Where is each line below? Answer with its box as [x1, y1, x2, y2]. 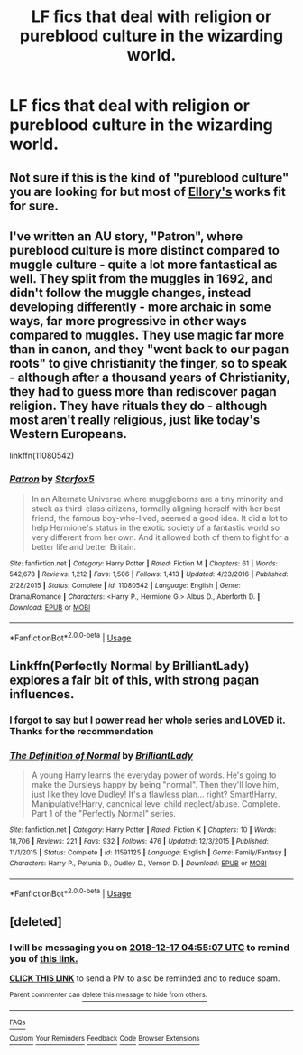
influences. [9, 686, 75, 702]
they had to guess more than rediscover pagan [9, 384, 277, 399]
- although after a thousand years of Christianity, [9, 369, 290, 385]
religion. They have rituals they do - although [9, 397, 268, 413]
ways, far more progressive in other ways [9, 313, 247, 329]
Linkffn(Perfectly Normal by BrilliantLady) [9, 658, 250, 674]
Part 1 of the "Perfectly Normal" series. [31, 808, 176, 819]
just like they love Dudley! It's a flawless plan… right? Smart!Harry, [31, 789, 278, 800]
